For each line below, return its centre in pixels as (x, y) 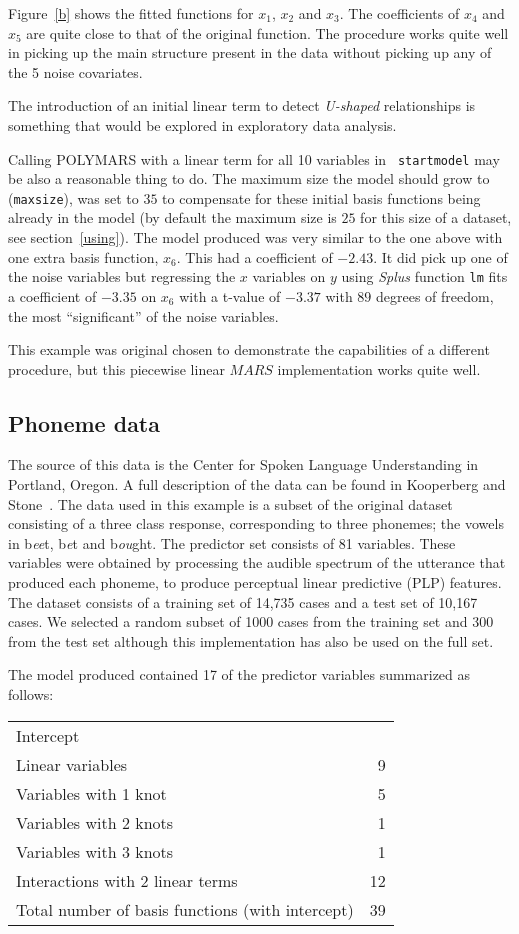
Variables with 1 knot (91, 793)
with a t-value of (230, 295)
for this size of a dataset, (436, 217)
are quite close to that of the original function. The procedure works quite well (267, 32)
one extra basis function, (83, 256)
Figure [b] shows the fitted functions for (131, 13)
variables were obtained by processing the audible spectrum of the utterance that (257, 562)
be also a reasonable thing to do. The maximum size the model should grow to (249, 178)
